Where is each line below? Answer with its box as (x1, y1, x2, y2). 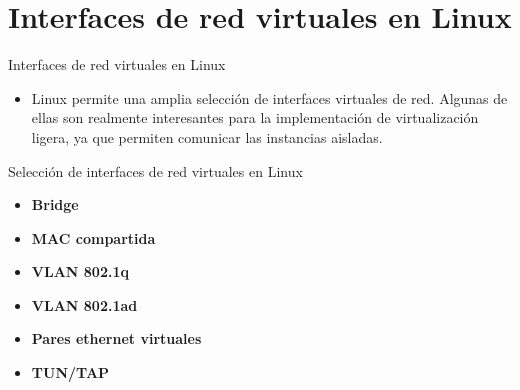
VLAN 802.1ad (31, 294, 138, 315)
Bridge (31, 194, 79, 215)
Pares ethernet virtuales (31, 328, 202, 349)
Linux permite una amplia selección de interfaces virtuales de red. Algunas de (31, 87, 508, 108)
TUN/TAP (31, 362, 110, 383)
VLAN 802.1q (31, 261, 129, 282)
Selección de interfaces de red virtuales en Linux (8, 160, 303, 181)
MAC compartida (31, 227, 156, 248)
